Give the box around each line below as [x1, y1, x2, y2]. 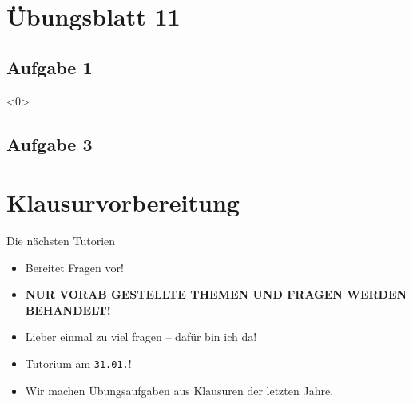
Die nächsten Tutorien [6, 232, 116, 249]
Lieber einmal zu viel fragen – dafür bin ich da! [25, 328, 257, 345]
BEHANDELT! [25, 301, 111, 318]
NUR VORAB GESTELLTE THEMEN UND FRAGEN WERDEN [25, 286, 407, 303]
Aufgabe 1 [6, 54, 93, 79]
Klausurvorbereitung [6, 186, 240, 219]
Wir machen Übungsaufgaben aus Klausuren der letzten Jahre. [25, 382, 334, 398]
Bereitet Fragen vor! [25, 259, 124, 275]
